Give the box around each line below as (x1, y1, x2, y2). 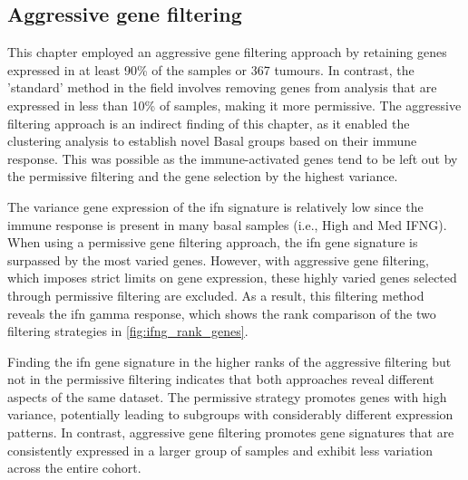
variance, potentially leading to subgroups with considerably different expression (7, 405, 453, 424)
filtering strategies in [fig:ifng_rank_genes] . (7, 322, 249, 341)
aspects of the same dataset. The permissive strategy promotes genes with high (7, 387, 447, 406)
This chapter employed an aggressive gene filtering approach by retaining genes (7, 43, 447, 62)
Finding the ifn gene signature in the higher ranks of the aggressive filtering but (7, 351, 452, 370)
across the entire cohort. (7, 458, 141, 477)
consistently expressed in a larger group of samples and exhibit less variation (7, 440, 434, 459)
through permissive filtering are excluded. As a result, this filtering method (7, 285, 424, 304)
